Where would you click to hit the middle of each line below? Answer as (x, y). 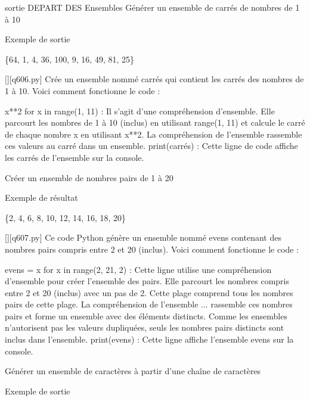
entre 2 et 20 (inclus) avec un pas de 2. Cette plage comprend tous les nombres (149, 292)
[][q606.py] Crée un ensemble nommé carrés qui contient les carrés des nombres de (154, 79)
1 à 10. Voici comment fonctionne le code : (83, 90)
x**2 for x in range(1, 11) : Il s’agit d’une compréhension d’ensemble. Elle (140, 111)
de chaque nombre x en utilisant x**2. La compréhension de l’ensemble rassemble (154, 134)
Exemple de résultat (41, 198)
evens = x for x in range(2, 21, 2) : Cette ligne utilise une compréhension (138, 269)
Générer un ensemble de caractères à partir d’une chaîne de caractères (133, 371)
